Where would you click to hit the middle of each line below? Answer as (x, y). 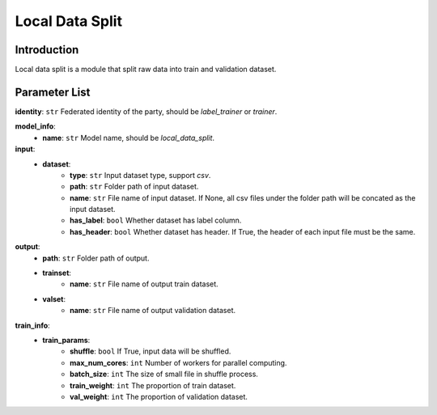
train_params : (66, 340)
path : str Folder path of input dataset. (134, 187)
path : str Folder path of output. (96, 258)
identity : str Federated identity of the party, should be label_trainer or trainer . (146, 111)
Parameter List (53, 92)
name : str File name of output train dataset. (144, 284)
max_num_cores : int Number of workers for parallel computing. (178, 362)
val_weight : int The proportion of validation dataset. (159, 396)
